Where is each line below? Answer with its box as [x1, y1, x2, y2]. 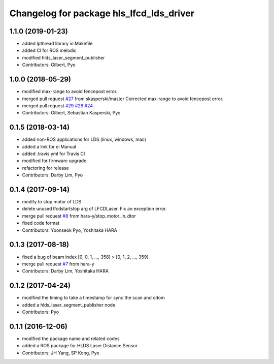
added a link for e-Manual [22, 143, 76, 149]
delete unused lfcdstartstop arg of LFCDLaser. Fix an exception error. [22, 206, 167, 212]
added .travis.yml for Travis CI [22, 150, 85, 157]
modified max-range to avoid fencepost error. [22, 88, 118, 95]
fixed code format [22, 220, 59, 226]
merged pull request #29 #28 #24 [22, 102, 93, 109]
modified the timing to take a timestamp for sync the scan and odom [22, 295, 165, 301]
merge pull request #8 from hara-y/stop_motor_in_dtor [22, 213, 136, 219]
